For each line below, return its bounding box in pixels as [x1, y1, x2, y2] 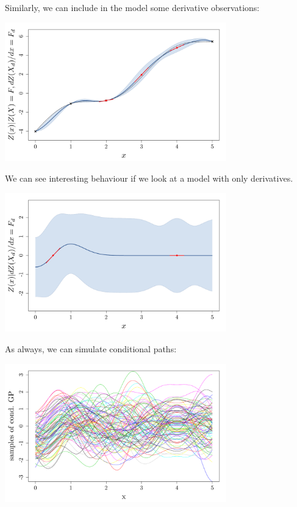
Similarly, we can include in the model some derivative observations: [5, 1, 260, 13]
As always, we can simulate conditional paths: [5, 342, 177, 355]
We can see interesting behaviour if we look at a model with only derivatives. [5, 171, 293, 184]
